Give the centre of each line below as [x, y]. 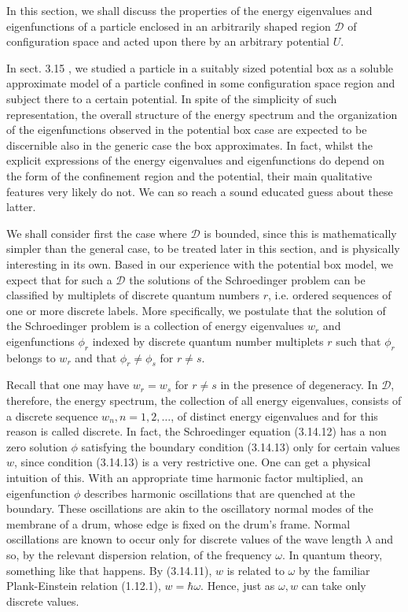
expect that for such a [59, 279]
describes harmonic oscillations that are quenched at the [219, 493]
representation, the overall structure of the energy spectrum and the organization [202, 114]
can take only [334, 586]
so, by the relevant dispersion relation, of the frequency [139, 555]
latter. [21, 207]
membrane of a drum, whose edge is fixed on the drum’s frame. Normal [178, 523]
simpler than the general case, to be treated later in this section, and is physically [203, 249]
